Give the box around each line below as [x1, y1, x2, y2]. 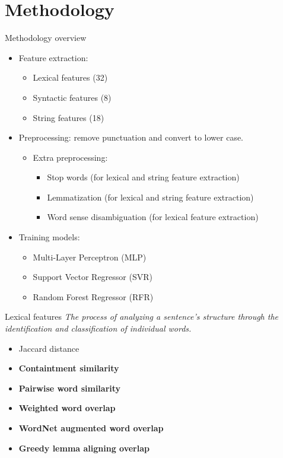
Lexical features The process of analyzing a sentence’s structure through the [5, 310, 279, 323]
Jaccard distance [18, 342, 80, 354]
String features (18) [33, 111, 104, 123]
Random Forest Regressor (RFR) [33, 290, 154, 303]
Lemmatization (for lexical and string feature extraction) [47, 190, 254, 203]
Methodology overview [5, 31, 87, 44]
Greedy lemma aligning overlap [18, 441, 150, 454]
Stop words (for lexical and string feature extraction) [47, 171, 240, 183]
